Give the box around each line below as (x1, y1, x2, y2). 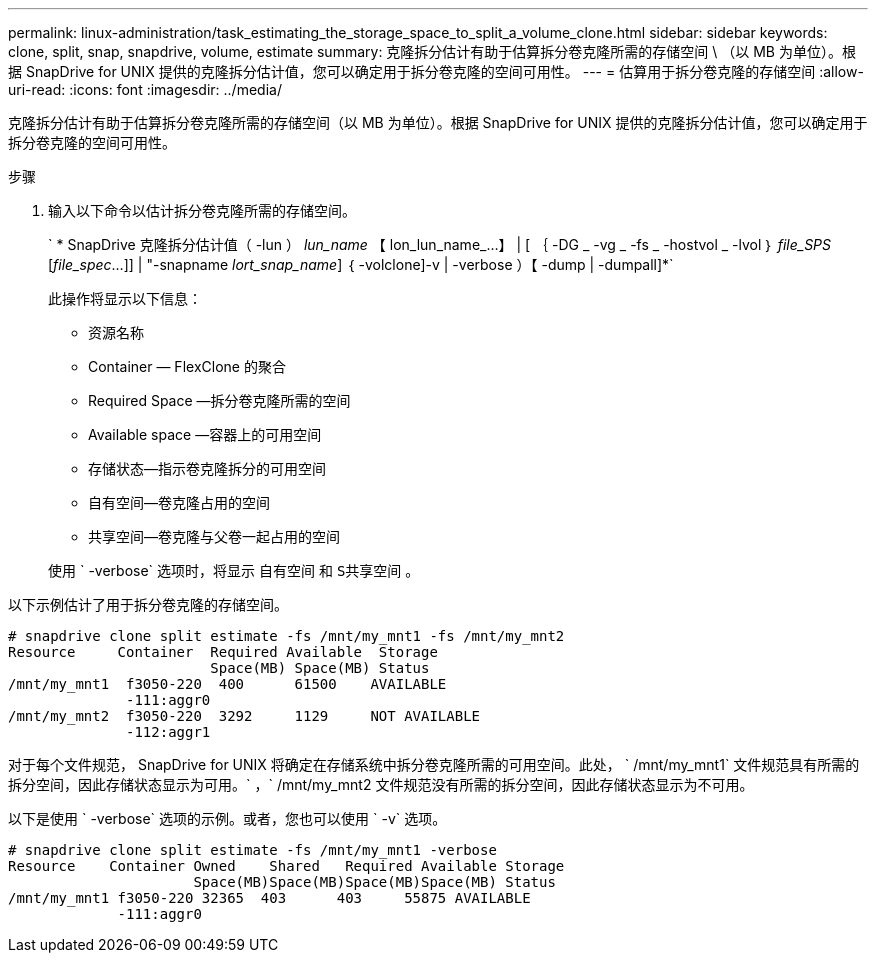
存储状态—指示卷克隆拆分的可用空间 (88, 460, 326, 477)
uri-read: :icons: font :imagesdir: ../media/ (8, 81, 282, 98)
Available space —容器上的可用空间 (88, 426, 322, 443)
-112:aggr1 (126, 724, 211, 740)
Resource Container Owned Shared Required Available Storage (8, 858, 565, 874)
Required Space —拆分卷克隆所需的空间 (88, 392, 351, 409)
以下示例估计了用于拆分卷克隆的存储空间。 (8, 596, 288, 613)
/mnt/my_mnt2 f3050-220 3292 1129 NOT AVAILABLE (8, 708, 481, 724)
